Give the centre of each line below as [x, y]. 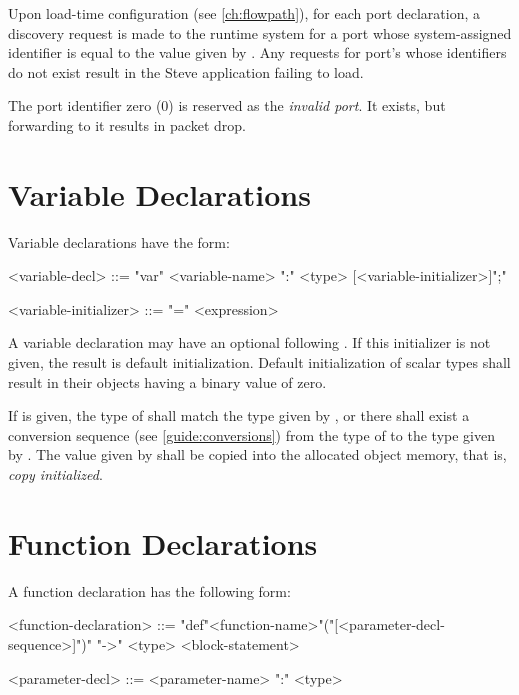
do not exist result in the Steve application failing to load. [186, 71]
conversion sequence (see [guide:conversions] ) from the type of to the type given [251, 434]
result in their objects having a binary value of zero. [167, 381]
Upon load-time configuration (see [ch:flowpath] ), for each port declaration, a [244, 13]
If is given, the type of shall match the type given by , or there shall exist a [239, 415]
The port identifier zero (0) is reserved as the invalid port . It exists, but [227, 105]
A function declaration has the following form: [149, 590]
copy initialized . [55, 474]
